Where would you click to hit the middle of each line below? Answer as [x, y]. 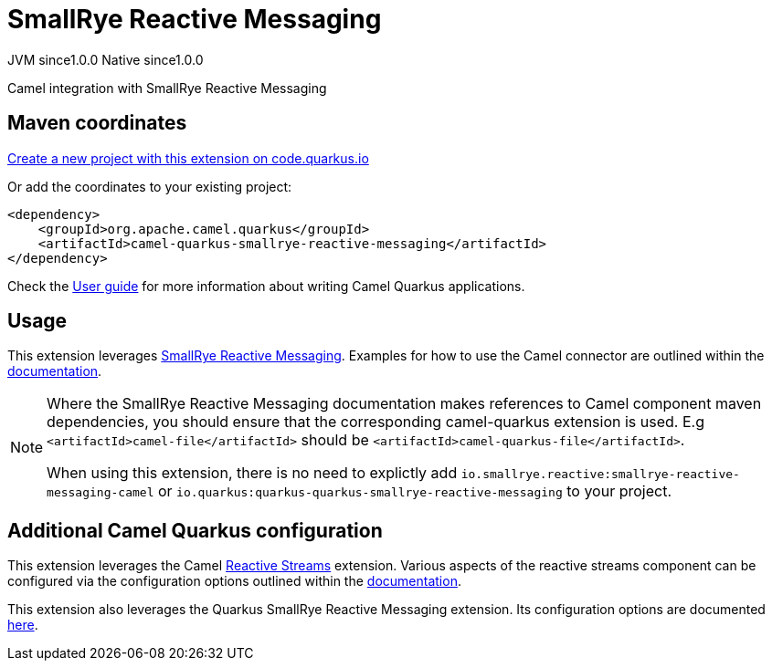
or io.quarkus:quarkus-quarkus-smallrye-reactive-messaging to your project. [414, 491]
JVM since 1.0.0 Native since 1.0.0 [106, 59]
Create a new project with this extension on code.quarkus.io [188, 158]
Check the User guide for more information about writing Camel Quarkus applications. [266, 286]
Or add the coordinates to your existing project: [150, 186]
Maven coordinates [97, 123]
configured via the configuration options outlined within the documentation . [234, 581]
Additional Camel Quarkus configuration [195, 530]
